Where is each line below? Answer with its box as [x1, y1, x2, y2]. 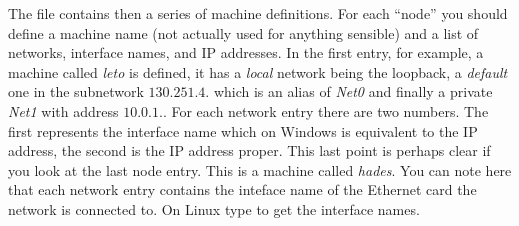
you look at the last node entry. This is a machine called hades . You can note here [8, 159, 512, 180]
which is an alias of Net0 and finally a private [213, 81, 493, 102]
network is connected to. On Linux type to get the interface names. [8, 198, 420, 219]
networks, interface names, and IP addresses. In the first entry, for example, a [8, 42, 484, 63]
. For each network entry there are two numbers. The [162, 100, 489, 121]
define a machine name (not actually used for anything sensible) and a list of [8, 22, 479, 43]
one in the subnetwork [8, 81, 144, 102]
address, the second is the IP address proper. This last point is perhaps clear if [8, 140, 491, 161]
